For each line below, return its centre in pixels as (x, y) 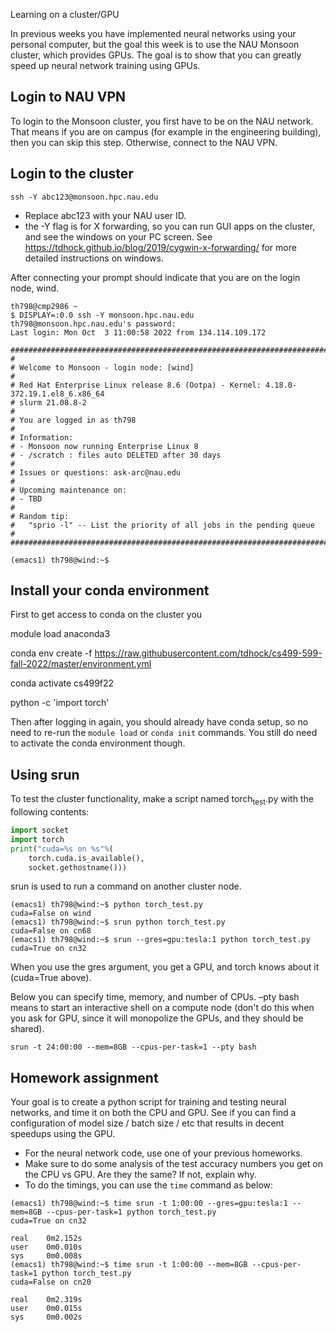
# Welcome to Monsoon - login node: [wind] (102, 367)
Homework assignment (84, 1077)
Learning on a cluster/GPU (65, 14)
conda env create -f (51, 653)
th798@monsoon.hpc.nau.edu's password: (93, 324)
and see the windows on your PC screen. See (118, 236)
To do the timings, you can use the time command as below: (149, 1185)
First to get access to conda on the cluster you (106, 615)
